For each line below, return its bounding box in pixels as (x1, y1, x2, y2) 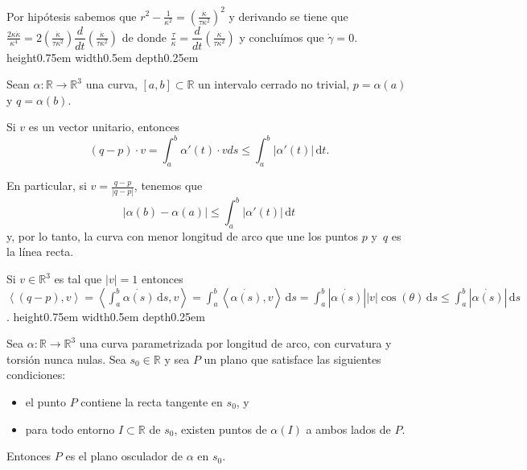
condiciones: (6, 366, 66, 383)
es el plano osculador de (65, 447, 183, 464)
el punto (25, 394, 66, 410)
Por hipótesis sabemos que (6, 7, 137, 24)
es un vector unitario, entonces (28, 118, 180, 135)
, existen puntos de (174, 420, 267, 437)
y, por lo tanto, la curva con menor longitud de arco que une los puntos (6, 227, 359, 244)
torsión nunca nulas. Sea (6, 350, 126, 367)
